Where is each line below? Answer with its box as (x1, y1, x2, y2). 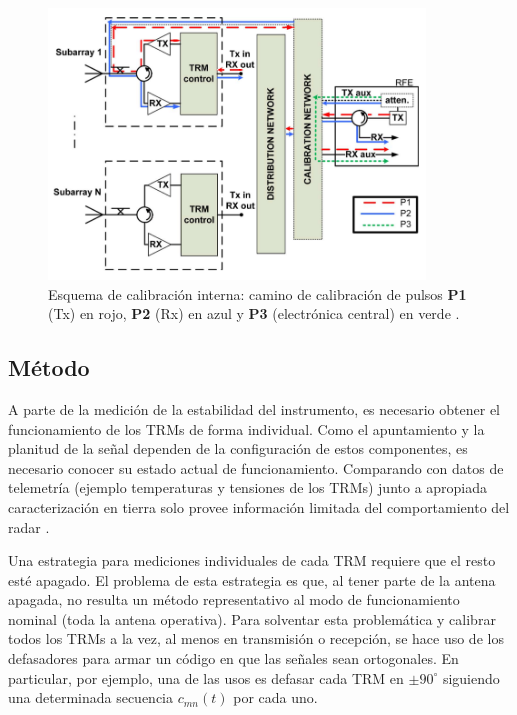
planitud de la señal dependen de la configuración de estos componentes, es (8, 438, 468, 459)
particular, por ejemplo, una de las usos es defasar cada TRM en (8, 667, 404, 688)
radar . (8, 516, 50, 537)
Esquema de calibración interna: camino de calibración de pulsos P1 (48, 283, 467, 304)
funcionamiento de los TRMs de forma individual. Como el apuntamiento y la (8, 418, 485, 439)
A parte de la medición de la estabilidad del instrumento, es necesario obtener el (8, 398, 500, 419)
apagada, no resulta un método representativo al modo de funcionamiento (8, 589, 460, 610)
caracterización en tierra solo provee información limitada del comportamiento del (8, 496, 510, 517)
